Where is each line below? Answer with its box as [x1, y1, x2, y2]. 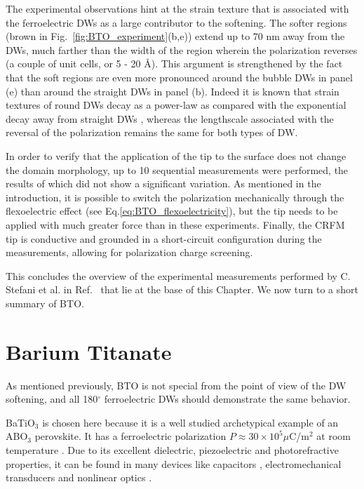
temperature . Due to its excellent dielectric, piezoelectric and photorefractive [6, 442, 339, 457]
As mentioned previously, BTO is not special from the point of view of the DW [6, 377, 346, 392]
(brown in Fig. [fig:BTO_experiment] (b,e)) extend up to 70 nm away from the [6, 29, 345, 43]
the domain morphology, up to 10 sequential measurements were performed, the [6, 162, 349, 177]
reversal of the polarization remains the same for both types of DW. [6, 125, 298, 140]
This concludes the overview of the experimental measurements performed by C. [6, 268, 351, 283]
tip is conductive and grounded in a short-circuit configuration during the [6, 231, 322, 246]
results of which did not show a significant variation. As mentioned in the [6, 176, 321, 191]
